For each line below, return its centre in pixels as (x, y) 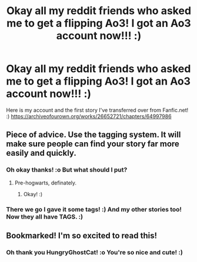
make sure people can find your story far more (93, 144)
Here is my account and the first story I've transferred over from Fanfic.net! (97, 110)
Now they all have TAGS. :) (45, 217)
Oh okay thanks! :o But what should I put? (67, 170)
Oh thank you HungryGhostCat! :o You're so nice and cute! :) (95, 252)
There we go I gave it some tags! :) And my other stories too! (94, 209)
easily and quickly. (41, 153)
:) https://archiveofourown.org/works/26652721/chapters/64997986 (89, 116)
